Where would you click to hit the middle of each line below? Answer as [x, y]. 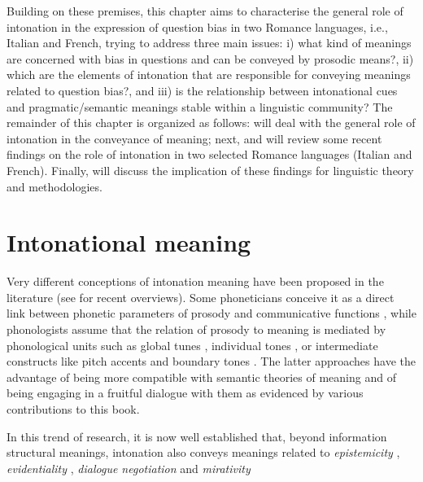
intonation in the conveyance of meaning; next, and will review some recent [194, 138]
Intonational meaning [129, 242]
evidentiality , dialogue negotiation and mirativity [129, 468]
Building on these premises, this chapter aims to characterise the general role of [205, 11]
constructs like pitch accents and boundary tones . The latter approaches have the [211, 361]
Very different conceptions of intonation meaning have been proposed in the [195, 281]
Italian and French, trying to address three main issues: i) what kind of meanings [209, 43]
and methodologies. [55, 186]
